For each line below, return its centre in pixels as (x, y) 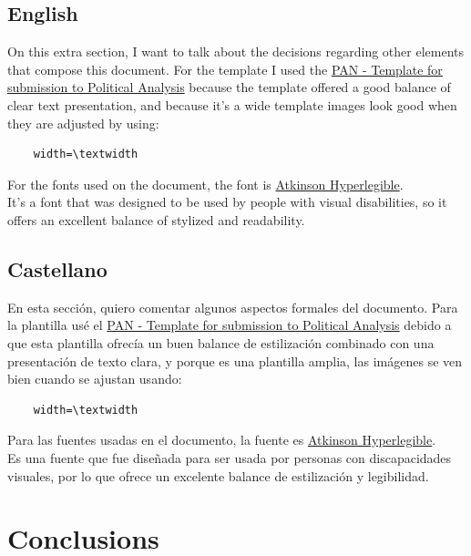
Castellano (57, 268)
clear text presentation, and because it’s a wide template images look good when (232, 104)
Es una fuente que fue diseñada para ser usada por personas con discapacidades (230, 457)
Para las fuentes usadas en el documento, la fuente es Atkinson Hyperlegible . (222, 440)
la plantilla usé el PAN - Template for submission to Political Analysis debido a (230, 325)
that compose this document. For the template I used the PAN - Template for (225, 69)
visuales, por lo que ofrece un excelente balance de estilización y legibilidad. (218, 475)
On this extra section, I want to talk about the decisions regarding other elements (236, 51)
